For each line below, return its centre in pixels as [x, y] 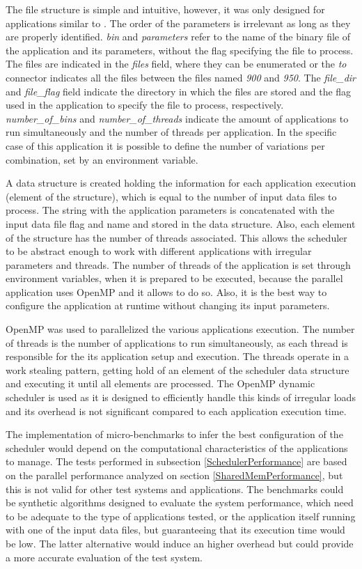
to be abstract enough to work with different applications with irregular [159, 251]
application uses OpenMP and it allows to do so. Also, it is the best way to [166, 291]
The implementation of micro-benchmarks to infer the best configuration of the [174, 434]
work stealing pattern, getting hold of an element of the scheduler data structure [178, 369]
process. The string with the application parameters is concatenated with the [170, 210]
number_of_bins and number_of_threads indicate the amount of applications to [177, 118]
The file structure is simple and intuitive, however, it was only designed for [165, 9]
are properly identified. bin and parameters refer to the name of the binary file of [178, 37]
